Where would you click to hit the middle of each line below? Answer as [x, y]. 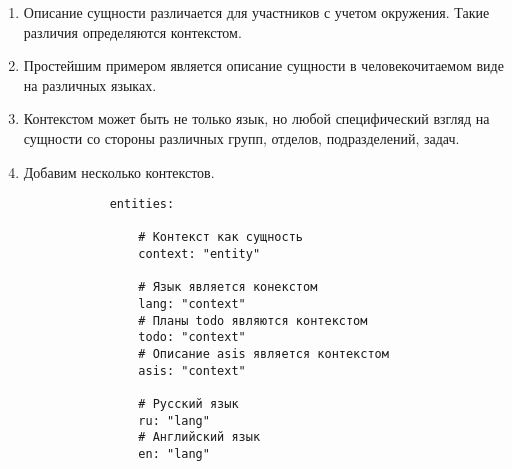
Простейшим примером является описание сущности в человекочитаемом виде [263, 65]
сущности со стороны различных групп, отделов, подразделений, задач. [241, 137]
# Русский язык [188, 404]
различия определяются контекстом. [132, 31]
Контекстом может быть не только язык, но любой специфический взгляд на [256, 118]
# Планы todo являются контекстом [253, 320]
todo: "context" [192, 337]
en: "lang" [174, 454]
